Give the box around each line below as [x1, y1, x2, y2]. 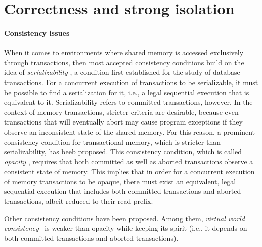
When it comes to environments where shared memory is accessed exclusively [4, 47, 244, 58]
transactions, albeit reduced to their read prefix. [4, 196, 153, 207]
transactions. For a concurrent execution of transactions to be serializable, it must [4, 76, 258, 87]
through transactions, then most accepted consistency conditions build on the [4, 57, 244, 67]
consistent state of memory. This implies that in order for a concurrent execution [4, 166, 255, 177]
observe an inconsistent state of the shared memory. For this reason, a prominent [4, 126, 255, 137]
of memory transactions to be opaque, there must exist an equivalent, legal [4, 176, 236, 186]
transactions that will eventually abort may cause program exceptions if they [4, 116, 243, 127]
